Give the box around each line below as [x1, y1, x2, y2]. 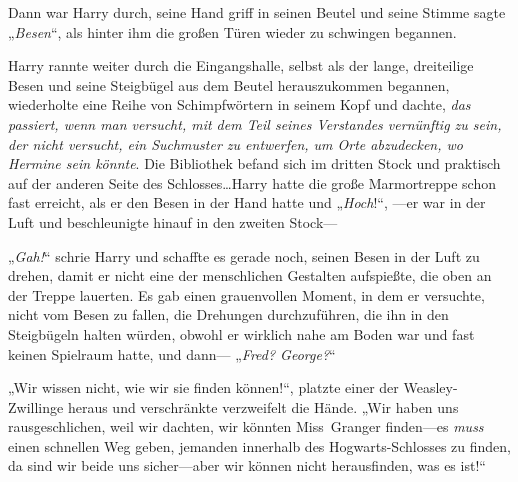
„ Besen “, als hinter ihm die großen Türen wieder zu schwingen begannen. [8, 21, 457, 42]
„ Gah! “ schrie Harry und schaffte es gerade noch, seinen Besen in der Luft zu [8, 245, 480, 266]
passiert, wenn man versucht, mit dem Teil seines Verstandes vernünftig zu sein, [8, 113, 502, 134]
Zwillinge [8, 396, 64, 417]
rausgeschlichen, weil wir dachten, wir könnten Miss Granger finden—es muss [8, 416, 484, 437]
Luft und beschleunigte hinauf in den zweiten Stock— [8, 211, 338, 232]
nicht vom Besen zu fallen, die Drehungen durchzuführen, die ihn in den [8, 304, 449, 325]
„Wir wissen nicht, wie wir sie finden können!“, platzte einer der [8, 377, 399, 398]
